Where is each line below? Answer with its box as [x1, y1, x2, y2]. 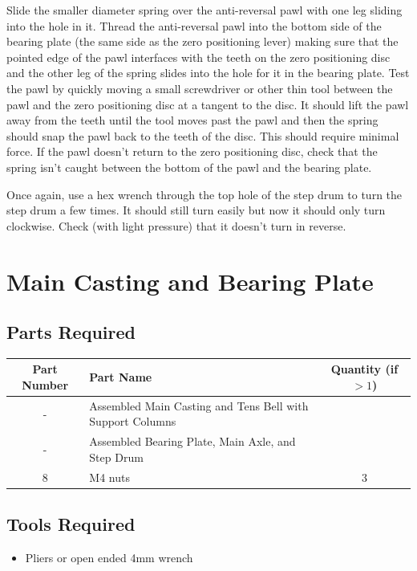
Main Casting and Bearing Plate [6, 264, 374, 297]
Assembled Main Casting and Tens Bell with [89, 397, 309, 414]
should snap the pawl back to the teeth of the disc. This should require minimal [6, 127, 399, 144]
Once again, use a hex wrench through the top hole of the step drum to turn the [6, 186, 403, 202]
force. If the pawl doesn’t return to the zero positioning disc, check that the [6, 143, 378, 160]
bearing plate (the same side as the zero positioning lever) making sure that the [6, 33, 399, 50]
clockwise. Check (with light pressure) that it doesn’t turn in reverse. [6, 217, 346, 234]
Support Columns [89, 413, 176, 430]
